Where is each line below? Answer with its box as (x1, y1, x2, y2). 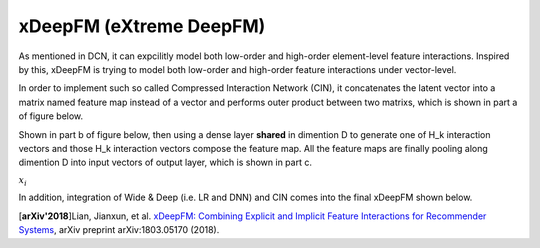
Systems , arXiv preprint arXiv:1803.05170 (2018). (18, 224, 220, 236)
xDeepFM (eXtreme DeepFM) (18, 15, 266, 37)
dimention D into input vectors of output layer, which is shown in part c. (18, 156, 312, 169)
